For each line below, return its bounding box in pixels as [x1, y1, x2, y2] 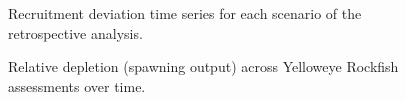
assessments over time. [8, 75, 146, 96]
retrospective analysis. [8, 22, 143, 43]
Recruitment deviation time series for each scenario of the [8, 3, 362, 23]
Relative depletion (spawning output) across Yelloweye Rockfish [8, 56, 399, 77]
